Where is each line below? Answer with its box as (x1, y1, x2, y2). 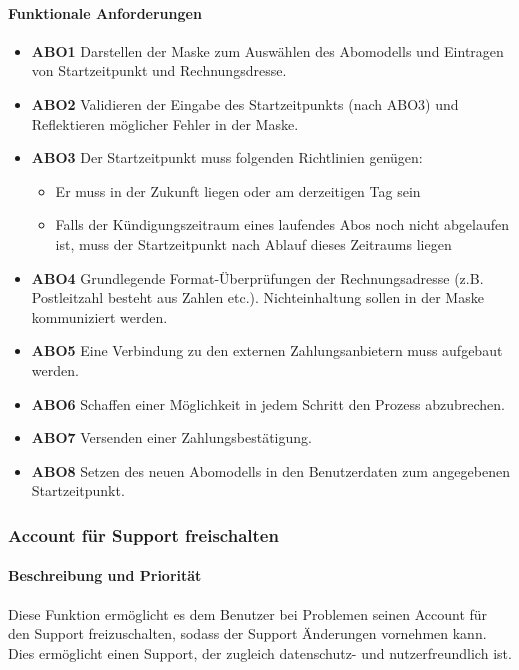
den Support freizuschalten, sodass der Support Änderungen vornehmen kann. (8, 623, 487, 644)
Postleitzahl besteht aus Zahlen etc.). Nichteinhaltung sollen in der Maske (31, 287, 484, 308)
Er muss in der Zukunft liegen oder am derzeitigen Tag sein (55, 180, 421, 201)
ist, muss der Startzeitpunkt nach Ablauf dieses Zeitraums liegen (55, 233, 452, 254)
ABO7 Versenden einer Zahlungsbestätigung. (31, 427, 312, 448)
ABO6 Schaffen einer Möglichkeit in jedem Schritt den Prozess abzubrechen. (31, 393, 505, 414)
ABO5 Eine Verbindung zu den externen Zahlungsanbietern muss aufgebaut (31, 340, 503, 361)
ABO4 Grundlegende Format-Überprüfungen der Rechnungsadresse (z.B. (31, 267, 484, 288)
